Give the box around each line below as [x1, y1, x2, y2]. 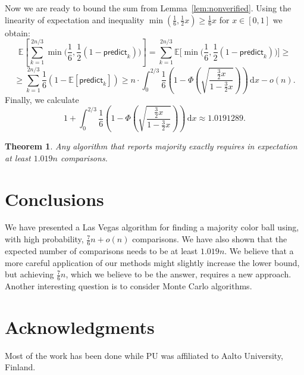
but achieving [5, 268, 54, 280]
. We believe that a [224, 244, 294, 257]
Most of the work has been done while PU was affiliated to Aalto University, [5, 349, 284, 361]
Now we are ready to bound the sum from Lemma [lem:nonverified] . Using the [5, 2, 292, 14]
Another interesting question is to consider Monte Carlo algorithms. [5, 279, 252, 292]
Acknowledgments [5, 314, 155, 339]
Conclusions [5, 186, 104, 211]
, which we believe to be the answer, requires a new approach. [65, 268, 292, 280]
